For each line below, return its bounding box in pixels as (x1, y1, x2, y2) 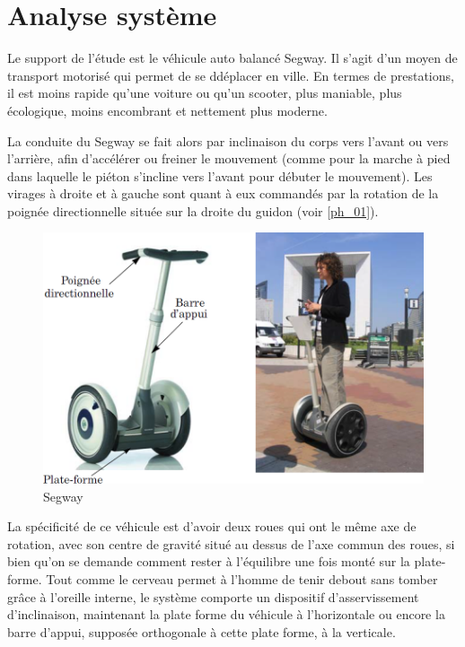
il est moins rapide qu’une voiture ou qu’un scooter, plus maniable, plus (7, 83, 402, 102)
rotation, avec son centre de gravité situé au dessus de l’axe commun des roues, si (7, 534, 455, 553)
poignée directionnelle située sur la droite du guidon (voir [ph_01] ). (7, 201, 379, 220)
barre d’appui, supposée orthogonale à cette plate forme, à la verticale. (7, 622, 396, 641)
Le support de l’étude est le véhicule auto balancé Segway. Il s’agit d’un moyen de (7, 48, 458, 67)
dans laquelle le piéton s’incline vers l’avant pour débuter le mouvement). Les (7, 166, 433, 185)
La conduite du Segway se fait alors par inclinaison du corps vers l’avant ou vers (7, 131, 449, 150)
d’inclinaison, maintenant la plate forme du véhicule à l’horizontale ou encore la (7, 605, 445, 624)
